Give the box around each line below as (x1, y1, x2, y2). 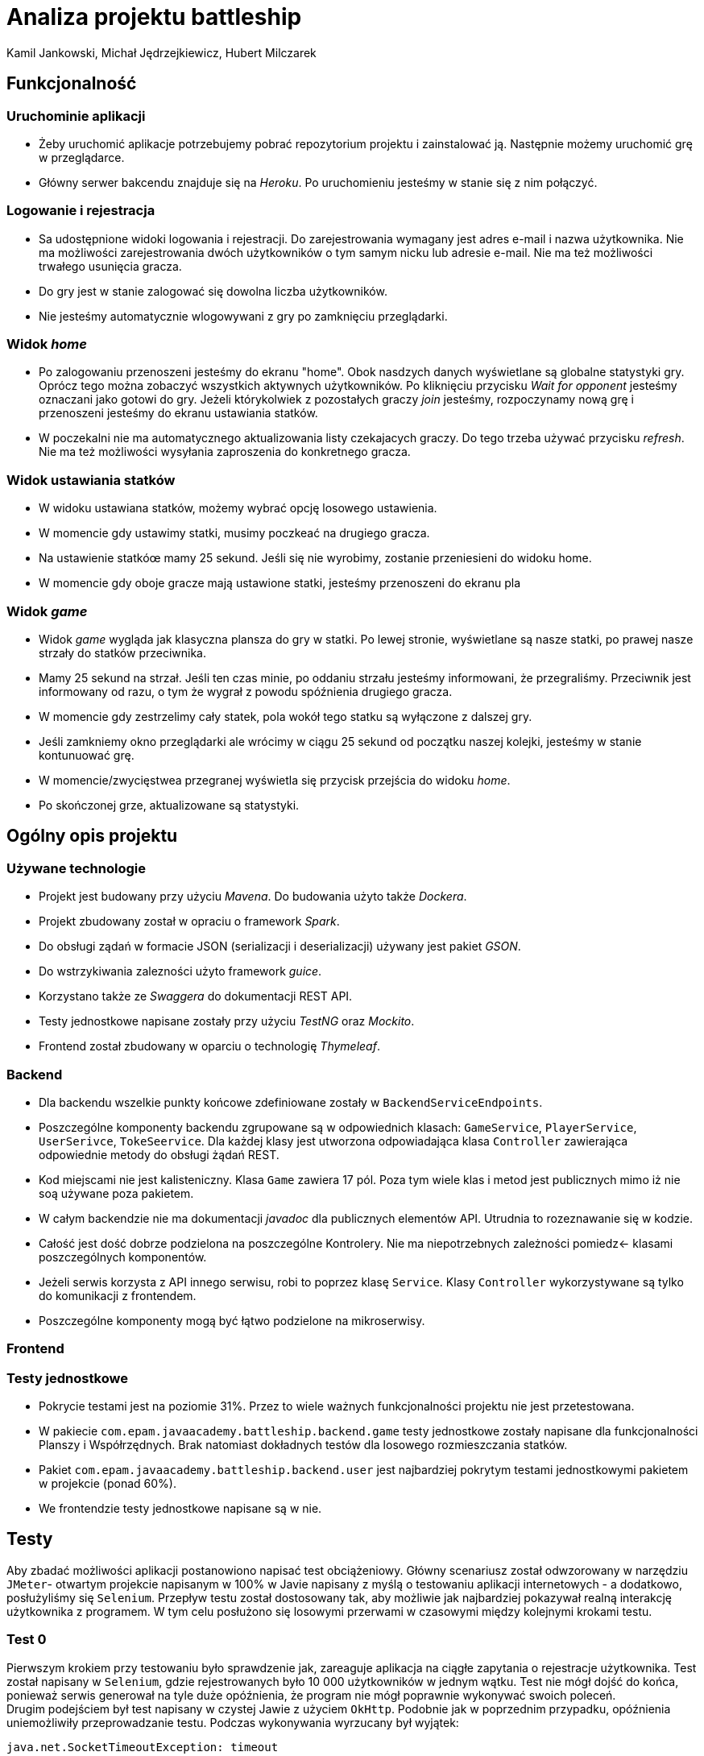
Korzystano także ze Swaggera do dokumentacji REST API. (39, 989, 353, 1004)
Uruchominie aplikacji (6, 107, 146, 124)
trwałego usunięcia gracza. (39, 259, 182, 273)
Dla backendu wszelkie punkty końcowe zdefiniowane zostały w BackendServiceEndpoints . (39, 1095, 543, 1109)
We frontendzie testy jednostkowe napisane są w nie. (39, 1501, 322, 1516)
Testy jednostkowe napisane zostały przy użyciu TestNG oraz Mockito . (39, 1014, 415, 1029)
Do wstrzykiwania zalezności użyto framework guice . (39, 964, 322, 979)
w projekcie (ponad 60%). (39, 1476, 176, 1491)
